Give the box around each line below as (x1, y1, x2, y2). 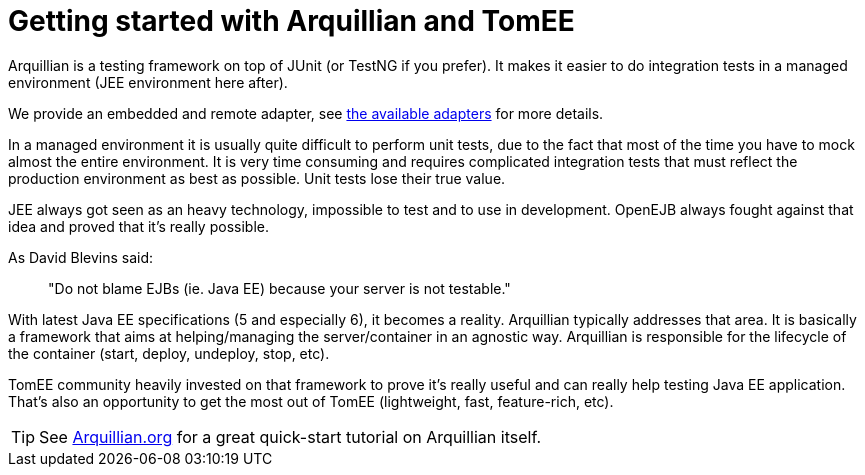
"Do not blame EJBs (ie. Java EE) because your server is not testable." (48, 279, 511, 297)
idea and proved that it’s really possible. (8, 217, 269, 235)
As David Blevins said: (8, 248, 154, 266)
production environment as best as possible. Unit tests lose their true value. (8, 169, 506, 187)
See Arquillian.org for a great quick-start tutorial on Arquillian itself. (39, 426, 541, 447)
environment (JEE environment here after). (8, 73, 288, 91)
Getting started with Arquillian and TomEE (8, 4, 575, 38)
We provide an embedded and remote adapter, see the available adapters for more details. (8, 104, 604, 122)
